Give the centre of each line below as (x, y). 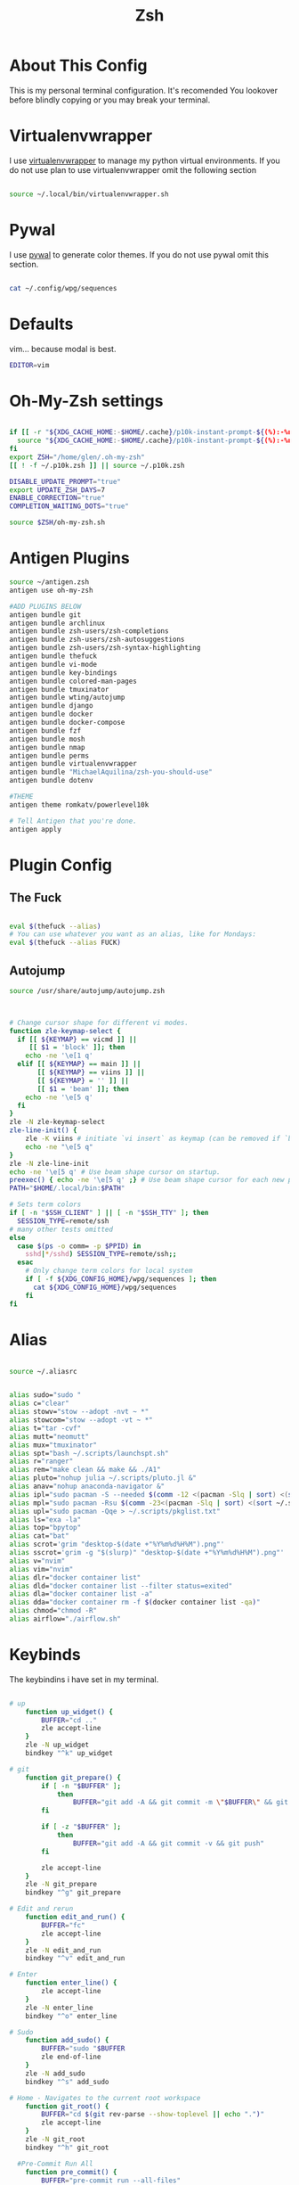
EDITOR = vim (29, 365)
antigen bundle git (45, 615)
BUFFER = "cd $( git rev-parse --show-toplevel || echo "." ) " (153, 2115)
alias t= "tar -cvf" (45, 1428)
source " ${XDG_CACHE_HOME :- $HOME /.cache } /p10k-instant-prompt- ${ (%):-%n (155, 441)
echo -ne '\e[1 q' (59, 1056)
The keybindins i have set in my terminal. (84, 1679)
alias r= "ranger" (41, 1462)
